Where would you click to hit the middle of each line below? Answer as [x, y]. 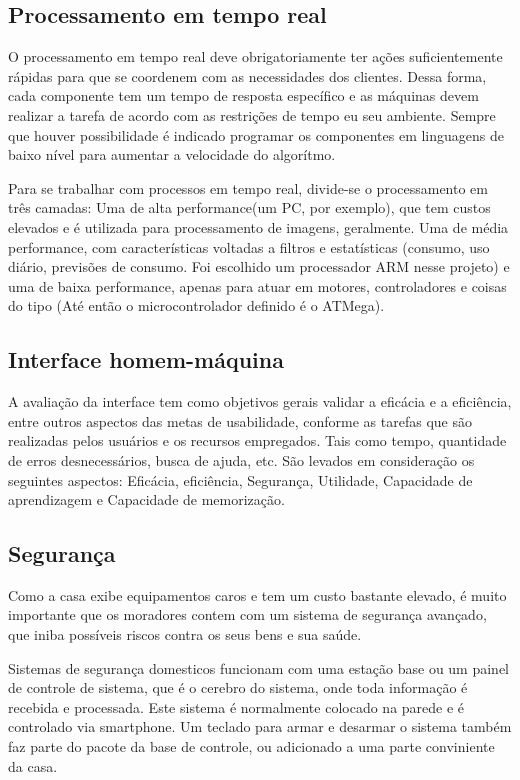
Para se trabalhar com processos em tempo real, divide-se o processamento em [248, 187]
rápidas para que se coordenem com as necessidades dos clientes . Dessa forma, [247, 75]
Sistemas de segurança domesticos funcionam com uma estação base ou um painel [259, 667]
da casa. [33, 765]
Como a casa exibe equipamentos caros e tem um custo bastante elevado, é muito [257, 594]
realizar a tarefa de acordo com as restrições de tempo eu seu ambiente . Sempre [252, 114]
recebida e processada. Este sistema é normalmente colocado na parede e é [236, 706]
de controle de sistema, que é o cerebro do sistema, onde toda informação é [238, 687]
